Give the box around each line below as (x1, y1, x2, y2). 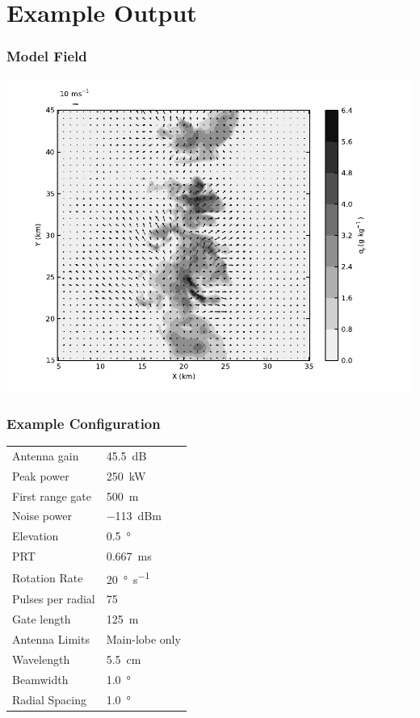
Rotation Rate (12, 569, 83, 586)
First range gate (12, 487, 91, 504)
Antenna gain (12, 447, 79, 464)
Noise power (12, 507, 72, 524)
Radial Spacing (12, 691, 86, 708)
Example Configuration (6, 413, 161, 433)
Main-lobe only (106, 631, 181, 648)
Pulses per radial (12, 590, 95, 607)
